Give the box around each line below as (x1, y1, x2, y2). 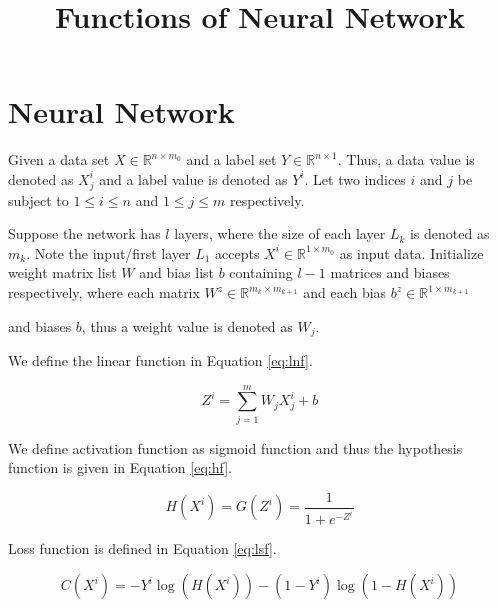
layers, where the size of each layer (174, 223, 386, 244)
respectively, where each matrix (8, 282, 200, 303)
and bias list (139, 262, 214, 283)
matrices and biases (330, 262, 450, 283)
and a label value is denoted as (99, 168, 288, 189)
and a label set (186, 149, 277, 170)
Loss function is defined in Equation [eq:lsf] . (8, 538, 277, 559)
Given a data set (8, 149, 110, 170)
